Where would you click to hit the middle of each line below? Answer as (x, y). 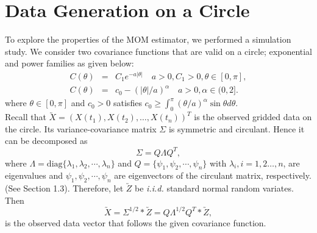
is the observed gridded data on (253, 117)
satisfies (128, 103)
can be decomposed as (46, 141)
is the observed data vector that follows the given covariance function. (136, 222)
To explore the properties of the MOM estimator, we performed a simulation (148, 39)
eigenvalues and (34, 175)
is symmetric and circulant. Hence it (237, 128)
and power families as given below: (69, 63)
